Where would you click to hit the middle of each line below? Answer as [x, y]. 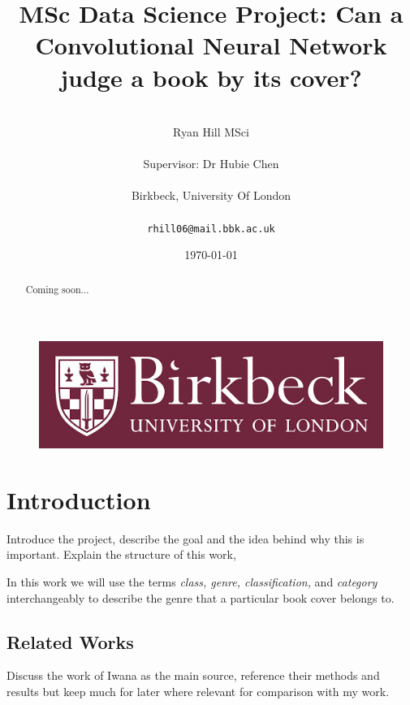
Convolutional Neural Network [211, 45]
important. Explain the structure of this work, [121, 554]
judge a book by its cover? [211, 77]
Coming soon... [57, 289]
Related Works [70, 641]
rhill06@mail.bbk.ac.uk [211, 229]
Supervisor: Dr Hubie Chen [211, 164]
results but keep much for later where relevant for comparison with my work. [198, 691]
